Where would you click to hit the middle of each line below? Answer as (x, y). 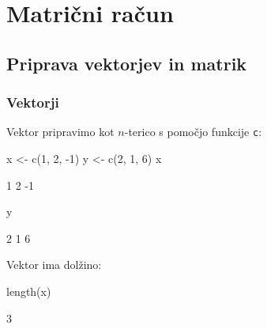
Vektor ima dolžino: (54, 265)
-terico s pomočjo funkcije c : (193, 132)
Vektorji (33, 102)
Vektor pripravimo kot (60, 132)
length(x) (29, 291)
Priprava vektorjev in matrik (127, 63)
